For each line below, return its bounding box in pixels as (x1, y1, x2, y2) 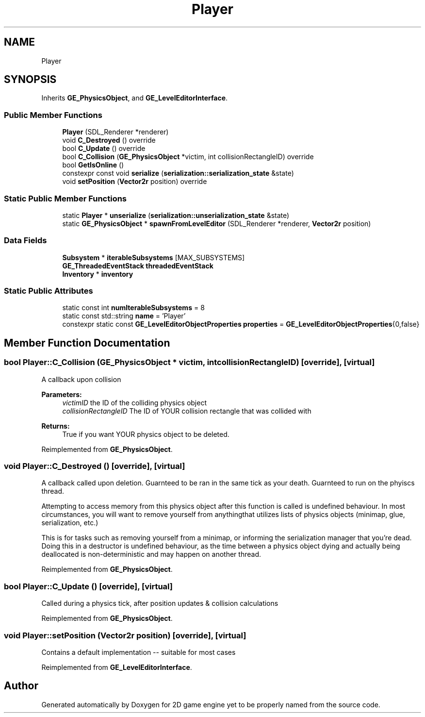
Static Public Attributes (4, 286, 93, 296)
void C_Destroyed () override (62, 136, 156, 145)
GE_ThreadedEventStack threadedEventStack (62, 261, 213, 270)
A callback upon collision (41, 375, 121, 384)
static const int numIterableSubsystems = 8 (62, 303, 205, 312)
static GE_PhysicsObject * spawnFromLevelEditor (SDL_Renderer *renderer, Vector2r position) (62, 219, 371, 228)
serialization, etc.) (41, 518, 98, 527)
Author (4, 680, 38, 692)
